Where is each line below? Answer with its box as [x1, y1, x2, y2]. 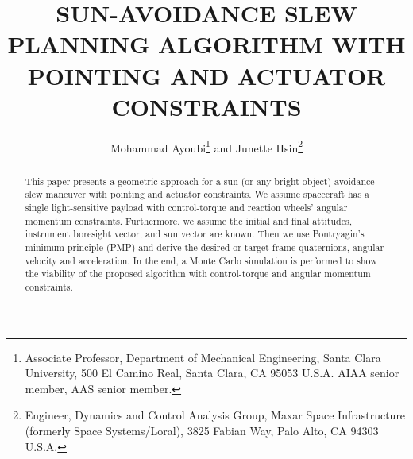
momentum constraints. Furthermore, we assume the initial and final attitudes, [25, 214, 352, 227]
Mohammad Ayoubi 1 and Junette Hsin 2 [110, 137, 303, 156]
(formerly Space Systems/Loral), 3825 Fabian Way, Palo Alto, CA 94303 [25, 422, 379, 439]
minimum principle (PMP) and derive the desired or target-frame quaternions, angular [25, 241, 384, 254]
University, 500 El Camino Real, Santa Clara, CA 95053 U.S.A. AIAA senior [25, 364, 399, 381]
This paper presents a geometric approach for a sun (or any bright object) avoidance [25, 174, 375, 187]
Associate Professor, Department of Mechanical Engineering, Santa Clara [25, 349, 381, 365]
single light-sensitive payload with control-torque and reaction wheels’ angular [25, 201, 348, 214]
